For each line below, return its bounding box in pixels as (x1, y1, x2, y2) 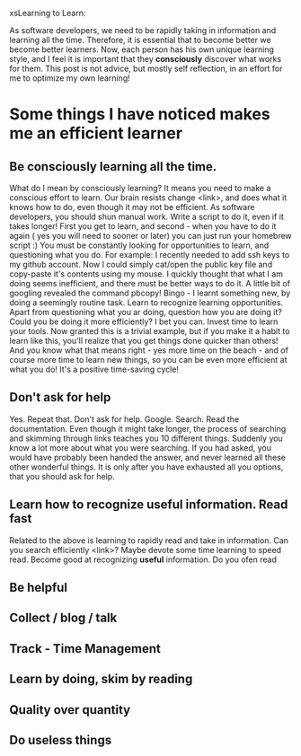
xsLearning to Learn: (9, 8, 86, 18)
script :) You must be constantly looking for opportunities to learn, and (9, 240, 270, 251)
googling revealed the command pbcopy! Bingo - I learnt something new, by (9, 287, 291, 298)
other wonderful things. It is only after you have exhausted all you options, (9, 462, 284, 472)
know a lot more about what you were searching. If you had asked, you (9, 442, 272, 453)
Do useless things (9, 732, 112, 748)
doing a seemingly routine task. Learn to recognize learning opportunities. (9, 297, 284, 308)
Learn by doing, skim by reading (9, 672, 193, 687)
